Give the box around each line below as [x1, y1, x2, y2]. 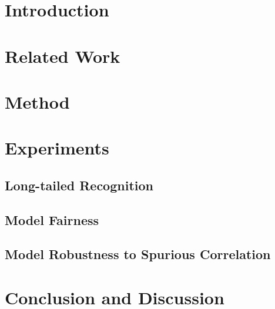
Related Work [5, 43, 120, 68]
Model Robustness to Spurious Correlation [5, 245, 271, 263]
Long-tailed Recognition [5, 176, 153, 194]
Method [5, 89, 70, 113]
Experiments [5, 136, 109, 160]
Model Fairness [5, 210, 99, 229]
